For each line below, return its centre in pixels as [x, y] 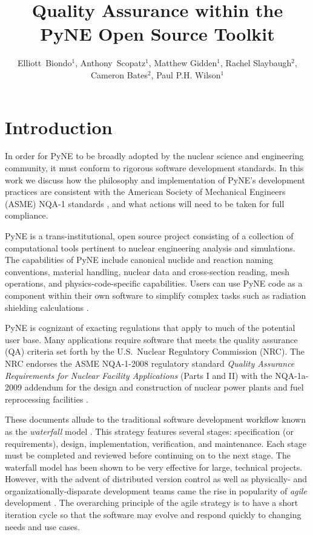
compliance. [27, 215]
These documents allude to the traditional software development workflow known [155, 419]
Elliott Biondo [45, 63]
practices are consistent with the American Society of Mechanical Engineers [145, 192]
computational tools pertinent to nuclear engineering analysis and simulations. [150, 247]
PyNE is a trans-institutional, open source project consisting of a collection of [149, 236]
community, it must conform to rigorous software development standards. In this [154, 168]
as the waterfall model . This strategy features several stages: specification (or [149, 431]
